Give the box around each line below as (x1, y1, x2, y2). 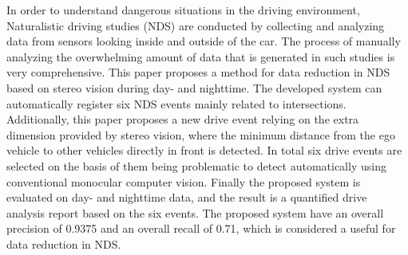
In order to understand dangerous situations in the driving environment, (6, 2, 360, 18)
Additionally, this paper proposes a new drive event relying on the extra (6, 111, 359, 127)
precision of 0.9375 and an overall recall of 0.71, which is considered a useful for (6, 220, 396, 237)
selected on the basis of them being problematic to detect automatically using (6, 157, 386, 174)
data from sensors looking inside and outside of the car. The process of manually (6, 33, 401, 49)
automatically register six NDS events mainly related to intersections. (6, 95, 347, 112)
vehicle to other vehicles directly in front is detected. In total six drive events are (6, 142, 402, 159)
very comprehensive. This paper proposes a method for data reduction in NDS (6, 64, 390, 80)
